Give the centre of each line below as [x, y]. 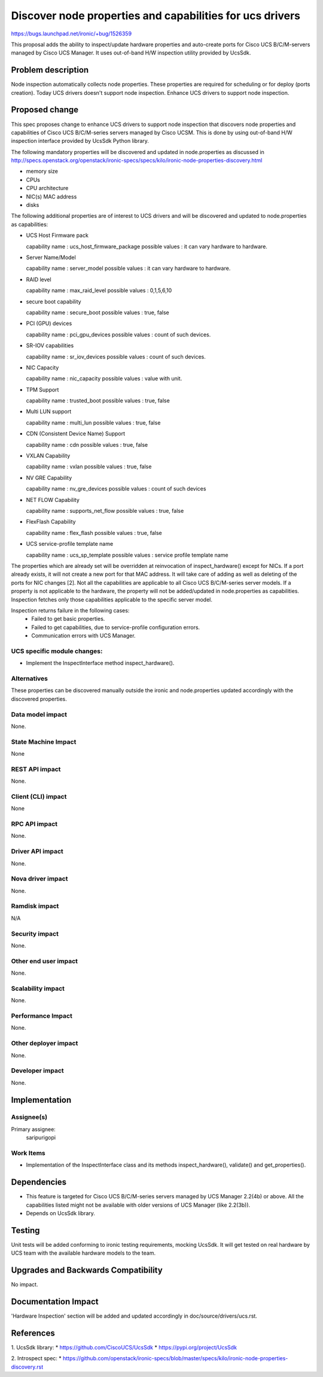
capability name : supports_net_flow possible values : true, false [105, 510]
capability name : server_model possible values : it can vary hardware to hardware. [128, 268]
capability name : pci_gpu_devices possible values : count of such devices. [118, 334]
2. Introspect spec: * [36, 1358]
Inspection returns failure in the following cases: [70, 610]
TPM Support [42, 389]
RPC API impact [34, 824]
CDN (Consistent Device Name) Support [76, 434]
